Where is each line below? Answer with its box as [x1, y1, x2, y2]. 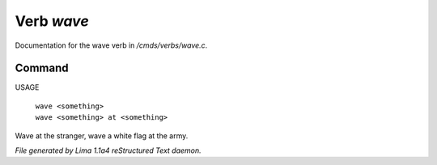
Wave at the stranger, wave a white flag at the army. [15, 130, 189, 141]
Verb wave [15, 12, 89, 30]
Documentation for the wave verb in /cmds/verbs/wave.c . [15, 40, 208, 50]
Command [15, 61, 69, 75]
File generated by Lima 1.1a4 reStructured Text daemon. [15, 146, 202, 155]
